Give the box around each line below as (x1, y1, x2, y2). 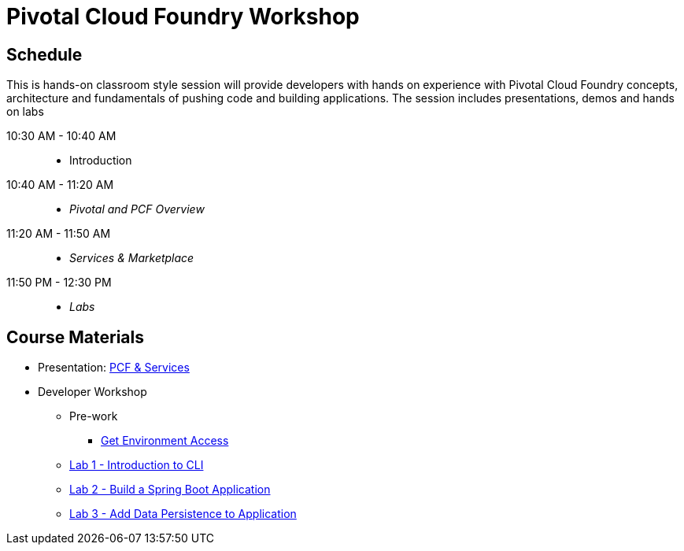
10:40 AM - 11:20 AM (6, 178, 114, 192)
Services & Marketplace (69, 251, 194, 265)
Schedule (6, 44, 83, 65)
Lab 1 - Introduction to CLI (69, 458, 204, 472)
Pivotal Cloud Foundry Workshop (6, 3, 360, 30)
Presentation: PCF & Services (38, 361, 190, 375)
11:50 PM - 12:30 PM (6, 275, 112, 290)
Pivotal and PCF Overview (69, 202, 205, 216)
